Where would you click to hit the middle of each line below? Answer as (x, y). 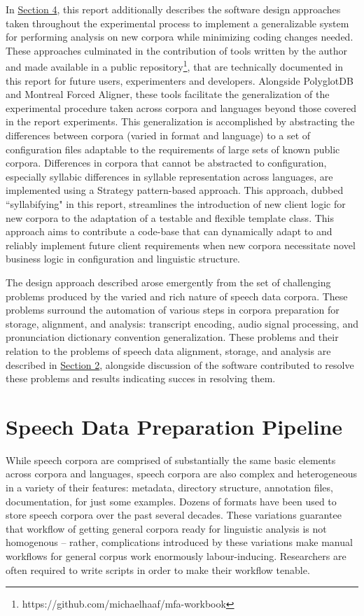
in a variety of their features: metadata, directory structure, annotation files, (169, 487)
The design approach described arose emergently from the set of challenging (168, 282)
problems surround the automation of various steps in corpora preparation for (173, 310)
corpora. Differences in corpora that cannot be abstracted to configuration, (166, 163)
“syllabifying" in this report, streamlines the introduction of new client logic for (176, 203)
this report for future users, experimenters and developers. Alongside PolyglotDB (180, 80)
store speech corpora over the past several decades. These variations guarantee (174, 515)
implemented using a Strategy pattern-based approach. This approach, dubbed (175, 190)
